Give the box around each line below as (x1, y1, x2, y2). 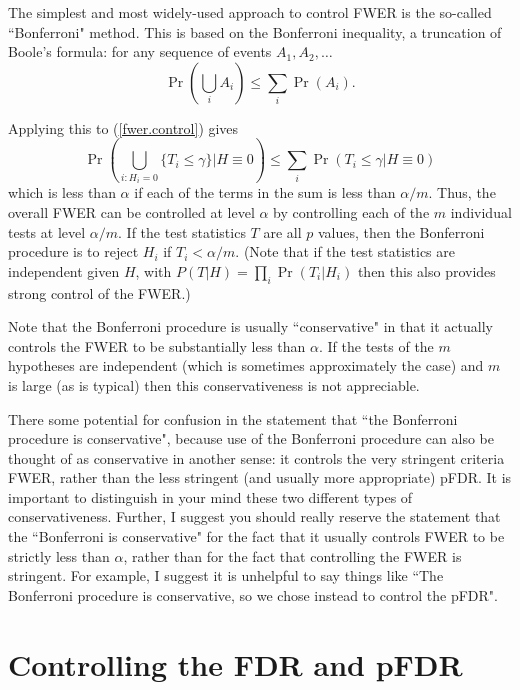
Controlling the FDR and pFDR (8, 643, 463, 684)
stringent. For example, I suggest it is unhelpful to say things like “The (8, 565, 444, 586)
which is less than (8, 182, 116, 203)
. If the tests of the (318, 335, 434, 356)
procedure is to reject (8, 241, 139, 262)
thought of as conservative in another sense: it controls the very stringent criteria (8, 447, 505, 468)
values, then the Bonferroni (317, 221, 485, 242)
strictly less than (8, 545, 110, 566)
